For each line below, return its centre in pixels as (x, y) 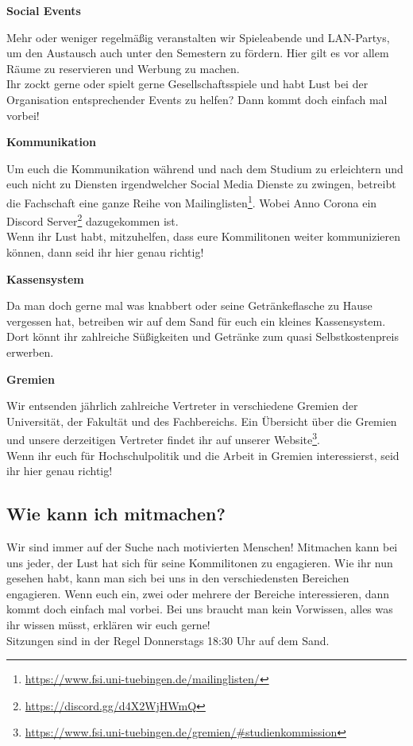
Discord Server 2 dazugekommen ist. (93, 220)
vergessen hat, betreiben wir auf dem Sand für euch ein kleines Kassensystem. (196, 321)
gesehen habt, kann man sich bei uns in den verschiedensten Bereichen (178, 578)
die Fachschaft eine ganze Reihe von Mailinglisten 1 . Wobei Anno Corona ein (192, 201)
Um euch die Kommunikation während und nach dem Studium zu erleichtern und (205, 168)
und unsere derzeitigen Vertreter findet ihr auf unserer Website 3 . (163, 439)
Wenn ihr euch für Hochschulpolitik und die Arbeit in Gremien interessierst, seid (203, 455)
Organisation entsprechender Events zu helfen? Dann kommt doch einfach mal (197, 99)
